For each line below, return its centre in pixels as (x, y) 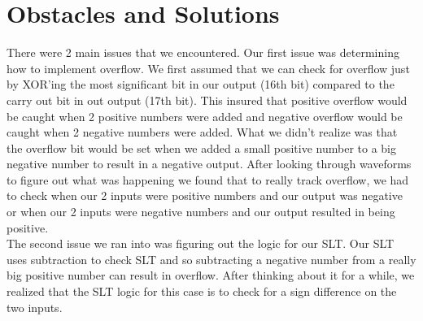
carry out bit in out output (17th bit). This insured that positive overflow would (207, 100)
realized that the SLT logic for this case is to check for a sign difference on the (202, 291)
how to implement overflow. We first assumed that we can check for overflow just (208, 68)
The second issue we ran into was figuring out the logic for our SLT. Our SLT (201, 243)
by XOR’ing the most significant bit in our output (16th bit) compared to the (201, 84)
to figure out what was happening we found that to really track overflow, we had (208, 179)
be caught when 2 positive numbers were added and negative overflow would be (205, 116)
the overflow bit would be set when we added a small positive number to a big (201, 147)
